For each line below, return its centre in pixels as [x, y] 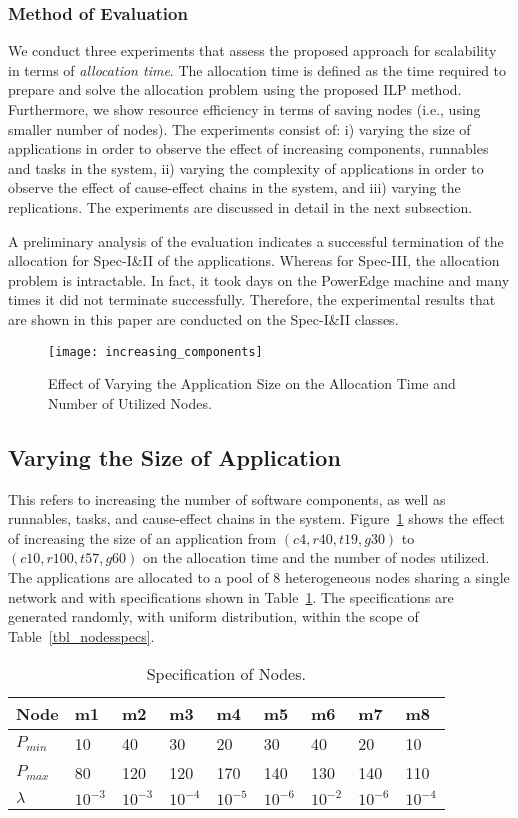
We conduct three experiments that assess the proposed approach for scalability [252, 50]
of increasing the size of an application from [142, 537]
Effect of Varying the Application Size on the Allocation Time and [252, 383]
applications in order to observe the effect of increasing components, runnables [248, 148]
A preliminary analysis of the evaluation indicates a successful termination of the [256, 240]
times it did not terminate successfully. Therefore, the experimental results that [252, 299]
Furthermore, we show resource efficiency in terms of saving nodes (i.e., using [244, 109]
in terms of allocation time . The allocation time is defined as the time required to [257, 69]
